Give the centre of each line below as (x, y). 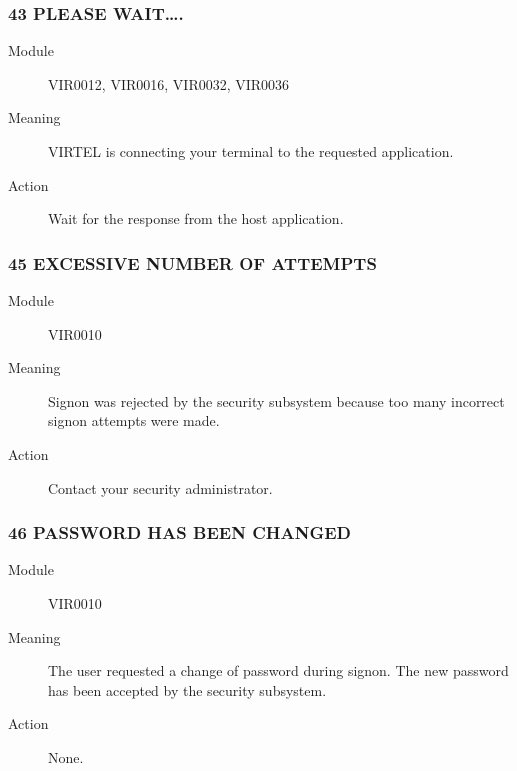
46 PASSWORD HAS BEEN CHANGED (179, 532)
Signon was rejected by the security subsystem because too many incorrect (276, 400)
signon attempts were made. (134, 420)
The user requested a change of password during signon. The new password (278, 670)
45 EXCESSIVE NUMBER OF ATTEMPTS (192, 262)
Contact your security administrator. (160, 487)
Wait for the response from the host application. (196, 218)
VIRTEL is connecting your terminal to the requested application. (251, 151)
